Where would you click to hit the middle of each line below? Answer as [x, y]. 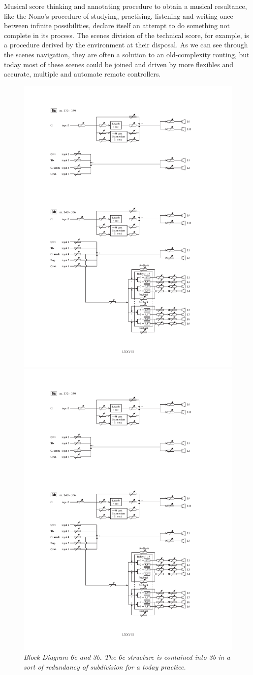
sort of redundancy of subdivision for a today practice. [105, 666]
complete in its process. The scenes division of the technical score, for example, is [126, 35]
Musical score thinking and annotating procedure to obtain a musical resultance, [126, 6]
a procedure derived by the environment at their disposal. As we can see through [126, 45]
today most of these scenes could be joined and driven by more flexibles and [119, 64]
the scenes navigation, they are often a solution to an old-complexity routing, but [127, 54]
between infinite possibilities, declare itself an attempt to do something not [117, 25]
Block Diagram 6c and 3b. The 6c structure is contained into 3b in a [127, 657]
